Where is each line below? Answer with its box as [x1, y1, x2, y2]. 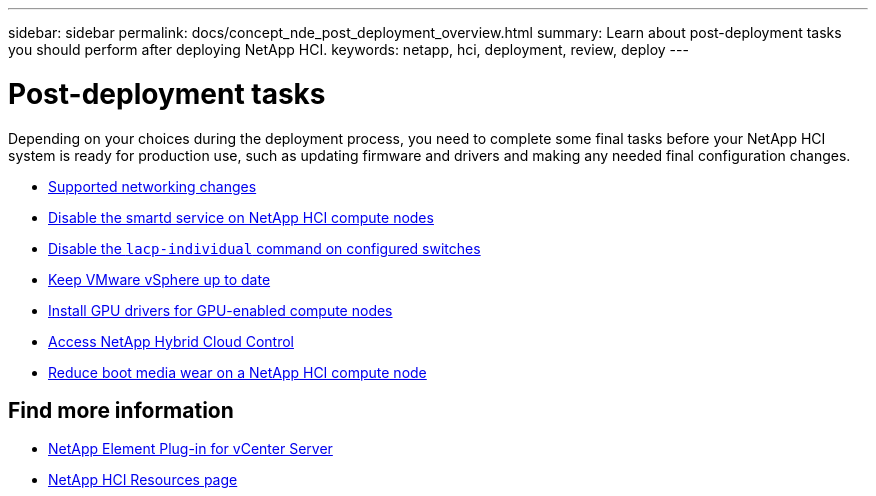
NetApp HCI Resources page [48, 471, 238, 489]
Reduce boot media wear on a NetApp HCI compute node [48, 363, 427, 381]
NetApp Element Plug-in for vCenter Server [48, 440, 333, 458]
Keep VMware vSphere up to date [48, 270, 271, 288]
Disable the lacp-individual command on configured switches [48, 239, 481, 257]
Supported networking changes [48, 177, 257, 195]
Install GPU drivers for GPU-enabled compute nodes [48, 301, 393, 319]
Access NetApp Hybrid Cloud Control [48, 332, 294, 350]
